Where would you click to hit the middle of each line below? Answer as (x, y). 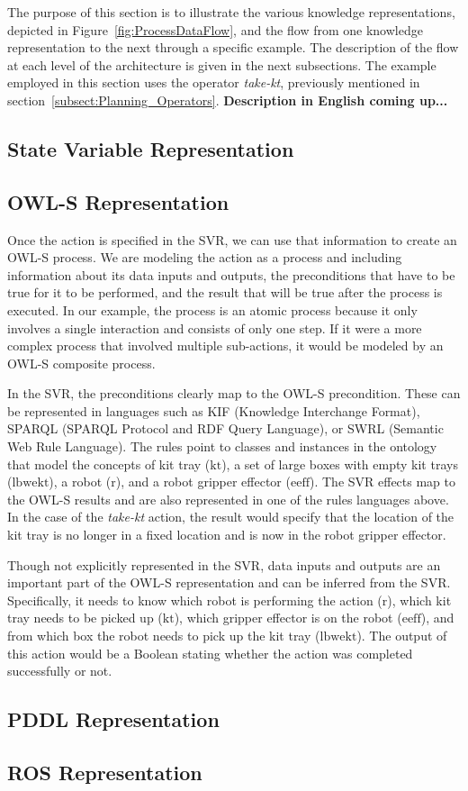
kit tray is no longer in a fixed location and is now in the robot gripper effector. (227, 535)
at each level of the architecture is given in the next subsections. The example (222, 64)
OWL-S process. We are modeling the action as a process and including (205, 257)
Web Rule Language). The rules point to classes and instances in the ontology (222, 446)
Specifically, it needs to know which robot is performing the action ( (195, 600)
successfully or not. (60, 671)
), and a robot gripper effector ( (203, 482)
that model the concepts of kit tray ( (109, 464)
